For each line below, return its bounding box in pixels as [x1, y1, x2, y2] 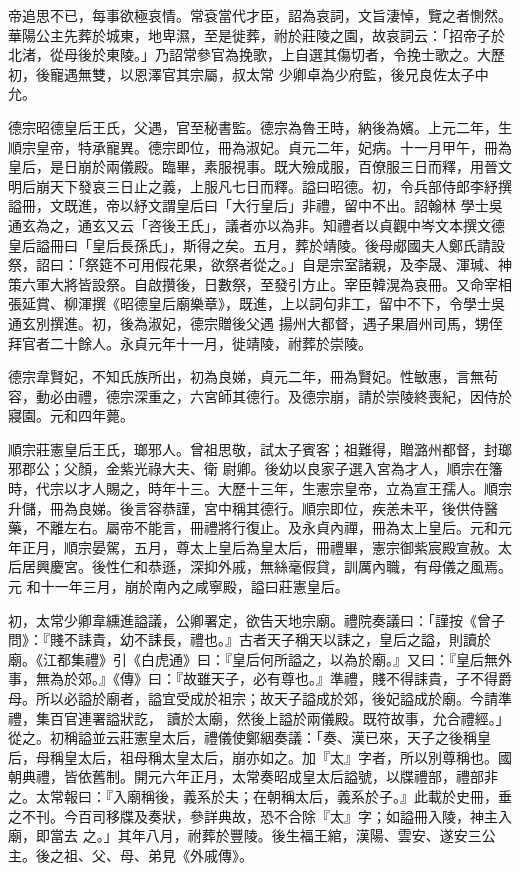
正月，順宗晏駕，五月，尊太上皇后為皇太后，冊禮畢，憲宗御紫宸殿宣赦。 [21, 536, 498, 557]
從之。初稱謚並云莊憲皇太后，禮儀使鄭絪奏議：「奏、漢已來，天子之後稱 [8, 727, 477, 748]
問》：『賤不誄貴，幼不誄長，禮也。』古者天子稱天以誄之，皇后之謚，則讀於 [8, 629, 491, 650]
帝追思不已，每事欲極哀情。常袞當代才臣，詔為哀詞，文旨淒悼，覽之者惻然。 [8, 5, 512, 25]
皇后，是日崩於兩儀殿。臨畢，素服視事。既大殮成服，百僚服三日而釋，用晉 [8, 156, 498, 177]
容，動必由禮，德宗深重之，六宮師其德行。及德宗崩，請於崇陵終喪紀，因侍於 [8, 385, 512, 406]
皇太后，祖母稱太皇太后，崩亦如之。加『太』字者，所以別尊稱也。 [63, 746, 498, 767]
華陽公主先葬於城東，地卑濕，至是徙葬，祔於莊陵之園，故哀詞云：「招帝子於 [8, 24, 505, 45]
